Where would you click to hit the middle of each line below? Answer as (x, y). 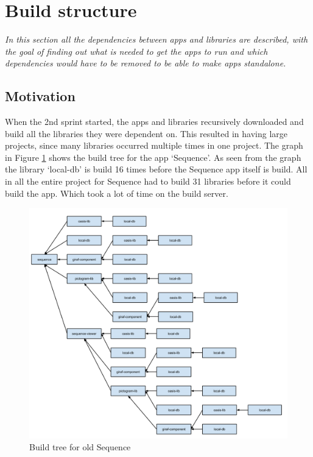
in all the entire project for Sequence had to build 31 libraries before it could (148, 181)
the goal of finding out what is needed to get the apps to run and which (136, 51)
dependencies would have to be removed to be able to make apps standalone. (146, 63)
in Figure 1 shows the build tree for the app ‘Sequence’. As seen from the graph (153, 157)
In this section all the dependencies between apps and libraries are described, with (156, 39)
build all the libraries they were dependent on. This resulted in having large (146, 133)
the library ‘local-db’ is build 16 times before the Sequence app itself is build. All (156, 169)
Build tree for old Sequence (80, 447)
